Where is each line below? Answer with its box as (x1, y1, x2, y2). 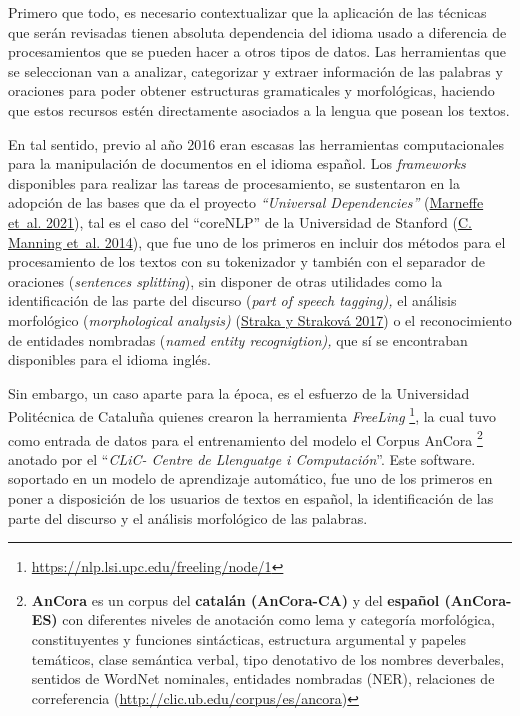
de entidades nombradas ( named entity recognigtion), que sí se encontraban (8, 329, 468, 350)
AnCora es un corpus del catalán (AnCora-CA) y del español (31, 589, 440, 610)
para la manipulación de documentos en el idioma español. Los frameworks (8, 153, 466, 174)
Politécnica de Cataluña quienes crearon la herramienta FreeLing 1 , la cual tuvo (8, 403, 497, 426)
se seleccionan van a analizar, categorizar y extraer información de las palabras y (8, 60, 503, 81)
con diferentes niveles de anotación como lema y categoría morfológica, (62, 609, 495, 630)
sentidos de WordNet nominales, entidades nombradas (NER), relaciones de (31, 668, 495, 689)
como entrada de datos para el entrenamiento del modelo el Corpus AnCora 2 (8, 426, 483, 450)
